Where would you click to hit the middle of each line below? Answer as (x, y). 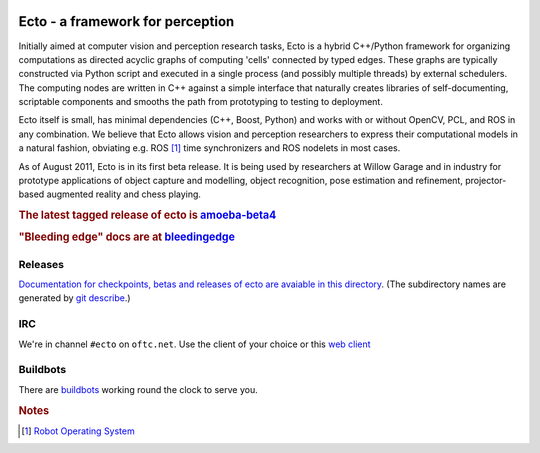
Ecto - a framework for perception (126, 21)
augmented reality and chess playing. (124, 194)
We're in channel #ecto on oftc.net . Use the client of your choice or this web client (194, 344)
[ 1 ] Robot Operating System (78, 431)
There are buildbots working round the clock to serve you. (138, 389)
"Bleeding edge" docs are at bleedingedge (126, 237)
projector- (486, 181)
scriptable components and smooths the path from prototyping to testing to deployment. (201, 102)
